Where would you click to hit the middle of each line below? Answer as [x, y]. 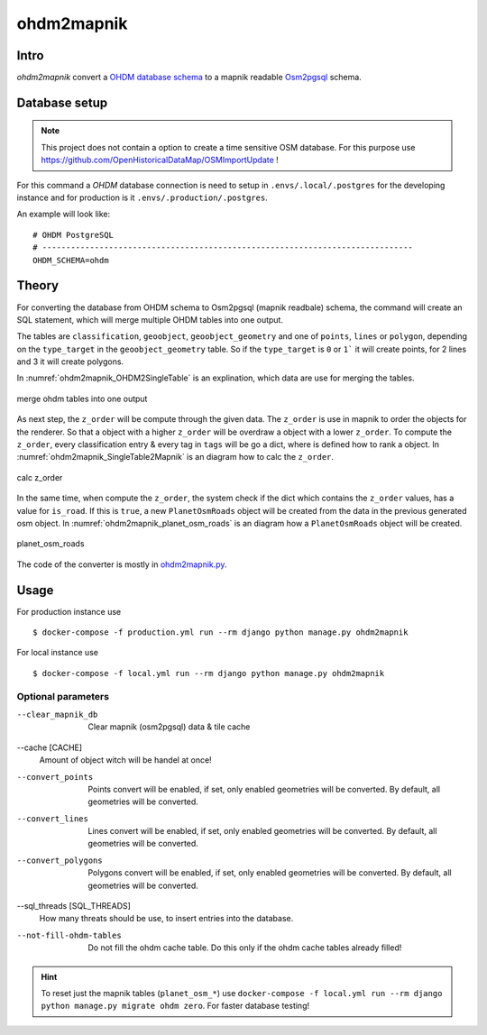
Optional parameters [63, 696]
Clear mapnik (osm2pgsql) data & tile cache [169, 727]
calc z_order [40, 477]
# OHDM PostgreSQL [74, 235]
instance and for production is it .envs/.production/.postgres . [142, 197]
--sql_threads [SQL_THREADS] [74, 906]
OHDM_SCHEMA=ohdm [71, 260]
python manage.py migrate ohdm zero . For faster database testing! [175, 1006]
